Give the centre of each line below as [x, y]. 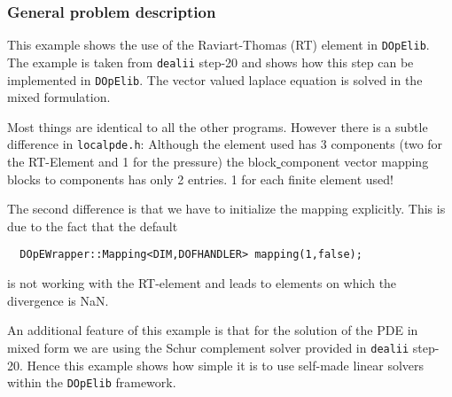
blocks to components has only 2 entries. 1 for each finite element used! [200, 179]
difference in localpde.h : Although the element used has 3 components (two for [225, 144]
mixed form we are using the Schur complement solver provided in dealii [208, 347]
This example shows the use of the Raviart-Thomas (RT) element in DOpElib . [218, 45]
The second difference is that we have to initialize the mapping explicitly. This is [226, 209]
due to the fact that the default [93, 226]
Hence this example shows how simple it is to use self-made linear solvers [226, 365]
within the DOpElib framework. [92, 382]
